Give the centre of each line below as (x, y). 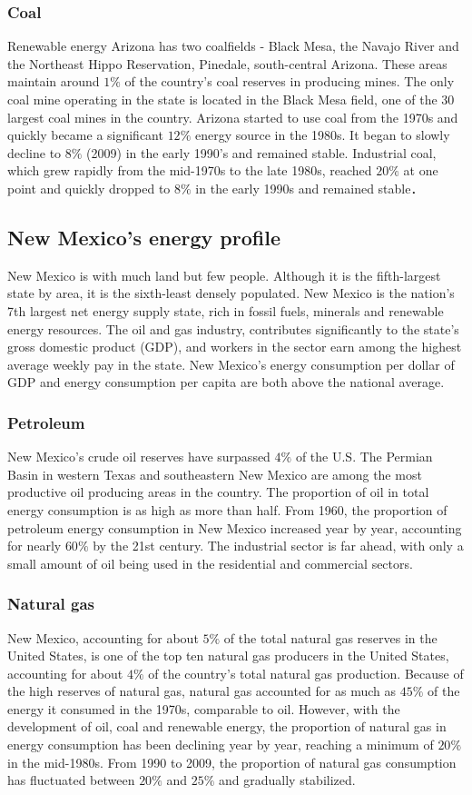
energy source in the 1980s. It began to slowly (322, 135)
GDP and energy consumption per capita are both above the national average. (226, 382)
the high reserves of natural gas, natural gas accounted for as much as (202, 691)
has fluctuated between (71, 780)
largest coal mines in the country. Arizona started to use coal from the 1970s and (233, 117)
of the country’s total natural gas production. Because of (306, 673)
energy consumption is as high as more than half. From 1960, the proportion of (227, 509)
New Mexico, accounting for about (103, 637)
